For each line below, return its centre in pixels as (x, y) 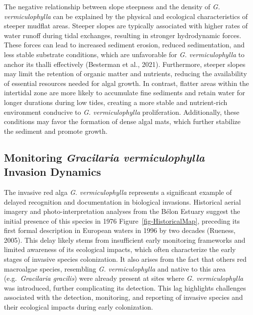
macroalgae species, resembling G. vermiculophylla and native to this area (115, 268)
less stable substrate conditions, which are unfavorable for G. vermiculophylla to (124, 54)
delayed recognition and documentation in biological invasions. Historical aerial (123, 201)
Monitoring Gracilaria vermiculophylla (104, 157)
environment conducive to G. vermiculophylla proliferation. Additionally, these (122, 112)
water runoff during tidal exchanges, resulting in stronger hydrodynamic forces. (123, 35)
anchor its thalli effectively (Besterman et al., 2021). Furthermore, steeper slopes (125, 64)
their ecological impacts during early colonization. (79, 307)
